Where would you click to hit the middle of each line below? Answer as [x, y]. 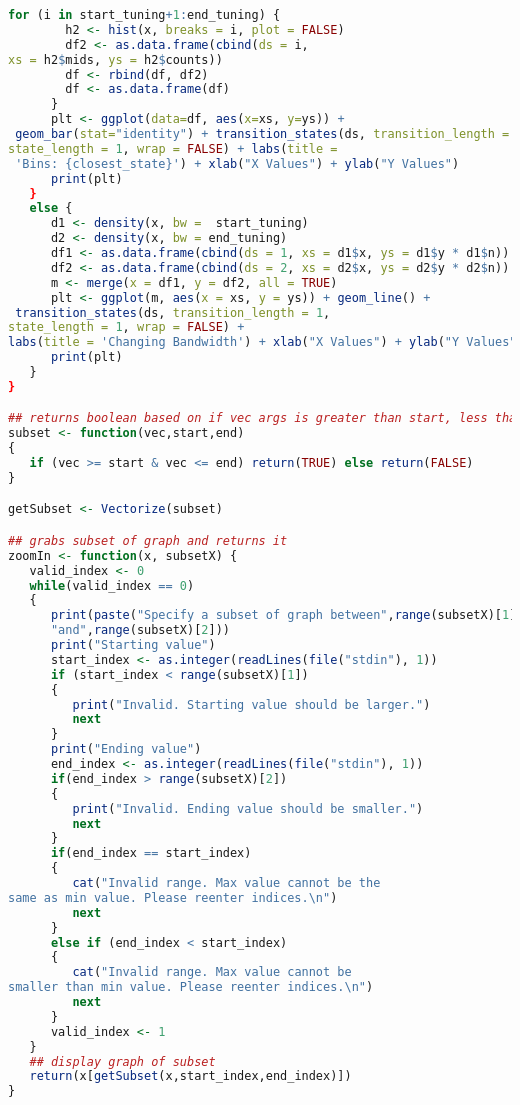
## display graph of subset [122, 1061]
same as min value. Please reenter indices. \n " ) [173, 897]
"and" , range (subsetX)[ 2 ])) [140, 630]
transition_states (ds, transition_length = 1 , [173, 312]
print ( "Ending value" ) [126, 749]
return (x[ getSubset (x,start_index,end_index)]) [190, 1076]
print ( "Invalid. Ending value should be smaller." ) [248, 808]
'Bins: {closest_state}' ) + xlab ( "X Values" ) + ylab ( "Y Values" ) [237, 163]
